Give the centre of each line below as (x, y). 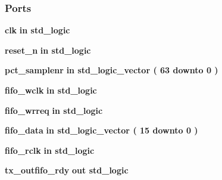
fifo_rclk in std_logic (50, 150)
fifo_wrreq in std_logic (54, 110)
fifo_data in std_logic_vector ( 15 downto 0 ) (101, 130)
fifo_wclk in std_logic (51, 90)
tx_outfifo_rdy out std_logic (67, 170)
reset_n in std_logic (48, 50)
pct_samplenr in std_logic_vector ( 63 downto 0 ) (112, 70)
